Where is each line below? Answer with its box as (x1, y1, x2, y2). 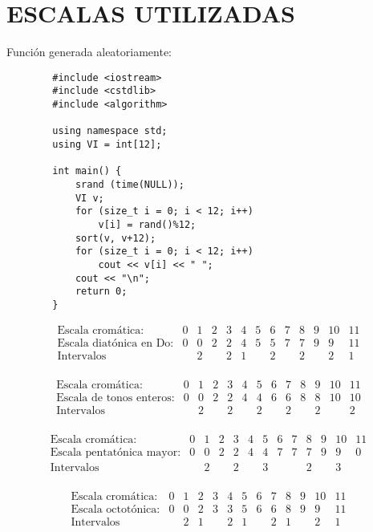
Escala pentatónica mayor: (50, 446, 181, 458)
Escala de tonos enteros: (56, 392, 175, 404)
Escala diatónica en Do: (57, 337, 174, 349)
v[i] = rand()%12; (98, 218, 197, 230)
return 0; (75, 286, 128, 298)
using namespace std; (52, 125, 168, 137)
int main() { (52, 165, 122, 177)
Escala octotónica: (71, 503, 160, 515)
